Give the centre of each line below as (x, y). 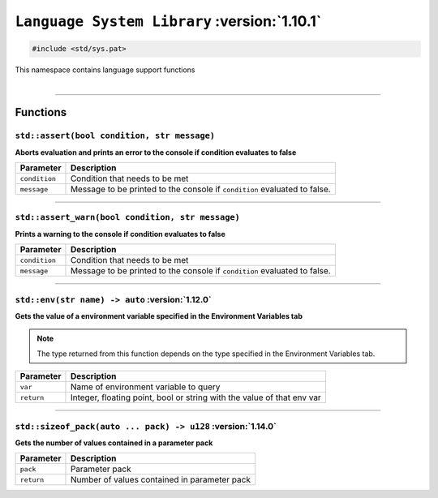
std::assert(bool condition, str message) (115, 136)
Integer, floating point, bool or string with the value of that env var (196, 397)
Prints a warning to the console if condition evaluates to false (120, 234)
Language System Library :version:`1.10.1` (168, 21)
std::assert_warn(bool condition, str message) (128, 217)
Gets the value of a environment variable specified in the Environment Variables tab (159, 316)
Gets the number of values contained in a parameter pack (114, 443)
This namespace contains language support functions (105, 70)
